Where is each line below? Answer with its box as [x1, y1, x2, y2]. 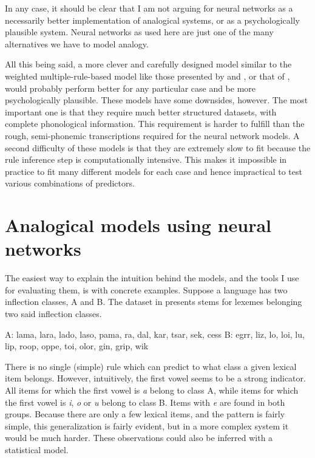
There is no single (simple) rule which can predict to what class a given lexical [5, 360, 297, 372]
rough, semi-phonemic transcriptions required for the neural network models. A [5, 129, 300, 142]
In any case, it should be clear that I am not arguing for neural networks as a [5, 2, 293, 14]
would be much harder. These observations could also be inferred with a [5, 431, 273, 444]
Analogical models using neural [5, 213, 272, 238]
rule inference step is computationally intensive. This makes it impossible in [5, 153, 287, 166]
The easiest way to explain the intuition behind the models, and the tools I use [5, 272, 299, 284]
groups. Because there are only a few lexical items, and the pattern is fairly [5, 408, 285, 420]
